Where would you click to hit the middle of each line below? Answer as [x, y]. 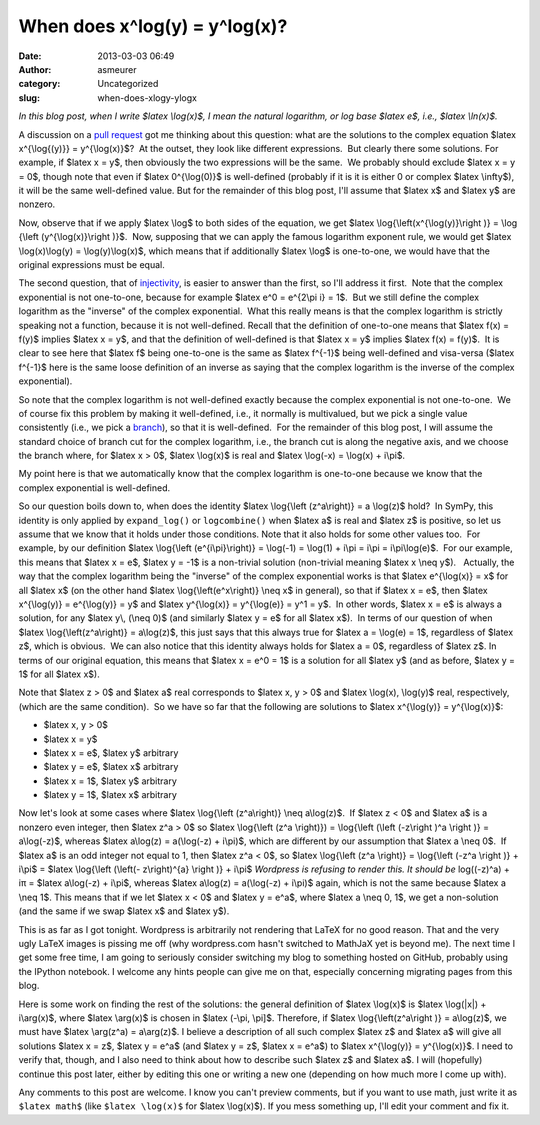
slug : [29, 97]
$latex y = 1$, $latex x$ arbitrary [110, 795]
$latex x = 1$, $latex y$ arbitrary [110, 781]
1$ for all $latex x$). [59, 674]
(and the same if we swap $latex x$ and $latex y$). [124, 911]
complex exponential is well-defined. [94, 487]
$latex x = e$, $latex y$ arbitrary [111, 752]
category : [39, 84]
